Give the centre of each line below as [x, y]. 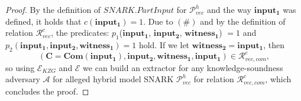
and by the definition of [243, 21]
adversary [23, 79]
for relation [214, 79]
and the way [229, 9]
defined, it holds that [43, 21]
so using [20, 67]
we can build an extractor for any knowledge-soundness [183, 67]
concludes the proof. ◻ [47, 91]
